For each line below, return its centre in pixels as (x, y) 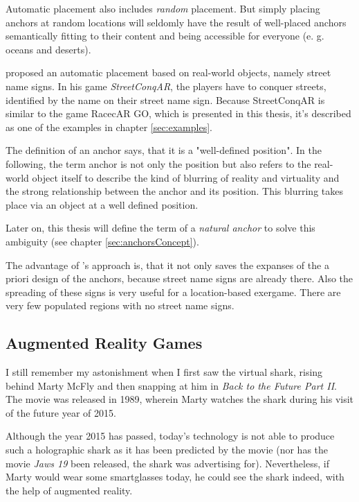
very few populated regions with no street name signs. (120, 305)
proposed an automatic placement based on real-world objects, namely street (168, 72)
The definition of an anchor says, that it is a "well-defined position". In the (164, 150)
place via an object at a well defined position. (102, 204)
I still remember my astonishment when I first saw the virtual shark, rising (164, 372)
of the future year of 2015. (61, 412)
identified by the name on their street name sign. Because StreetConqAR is (165, 99)
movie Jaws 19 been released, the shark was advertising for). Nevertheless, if (167, 463)
